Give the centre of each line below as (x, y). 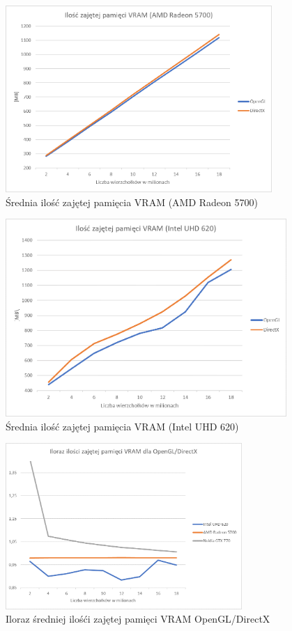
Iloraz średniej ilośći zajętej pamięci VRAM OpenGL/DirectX (138, 619)
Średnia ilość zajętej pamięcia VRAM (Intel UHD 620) (122, 426)
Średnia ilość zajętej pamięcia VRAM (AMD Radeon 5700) (132, 202)
